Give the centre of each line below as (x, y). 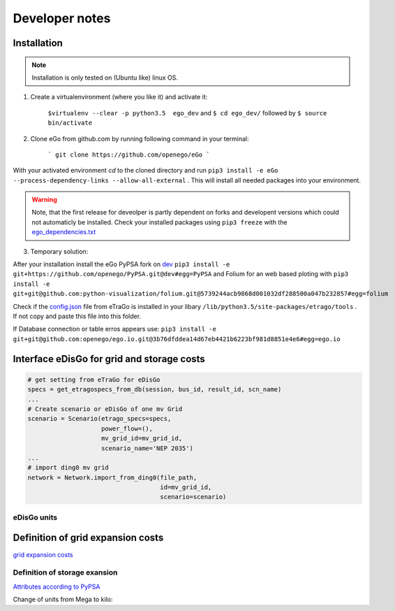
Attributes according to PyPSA (57, 587)
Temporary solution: (59, 251)
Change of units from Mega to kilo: (63, 599)
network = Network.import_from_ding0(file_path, (112, 477)
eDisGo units (35, 517)
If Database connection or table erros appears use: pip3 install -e (114, 329)
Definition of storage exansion (65, 573)
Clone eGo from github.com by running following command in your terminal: (140, 138)
